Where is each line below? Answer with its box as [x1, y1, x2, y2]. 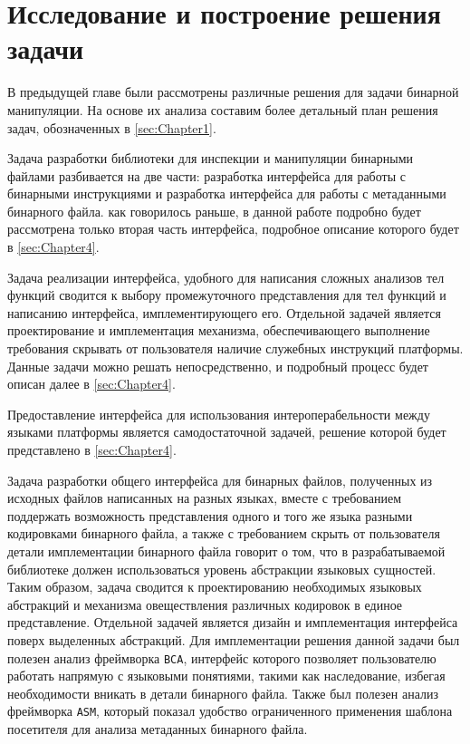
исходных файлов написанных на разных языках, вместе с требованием [7, 488, 402, 507]
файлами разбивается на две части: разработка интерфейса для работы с [7, 166, 406, 185]
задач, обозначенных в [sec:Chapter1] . [7, 118, 216, 137]
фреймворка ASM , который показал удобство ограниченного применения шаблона [7, 701, 453, 720]
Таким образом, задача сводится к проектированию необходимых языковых [7, 577, 422, 596]
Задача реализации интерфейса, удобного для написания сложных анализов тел [7, 267, 445, 286]
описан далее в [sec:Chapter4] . [7, 374, 176, 393]
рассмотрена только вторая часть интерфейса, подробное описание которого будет [7, 219, 459, 238]
